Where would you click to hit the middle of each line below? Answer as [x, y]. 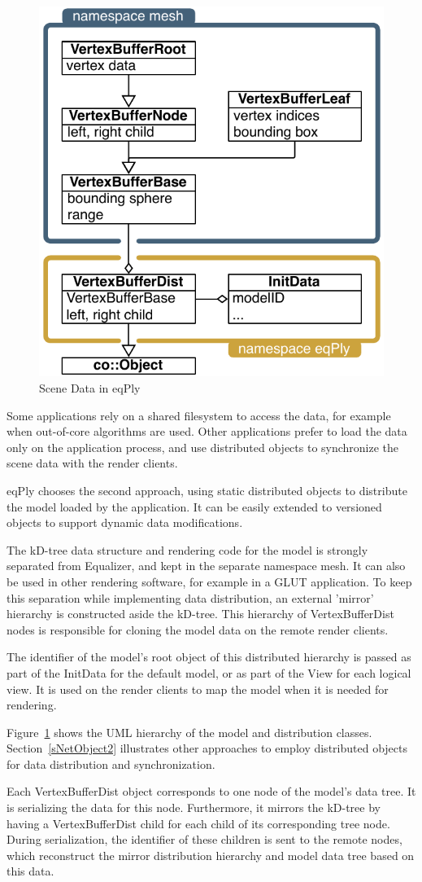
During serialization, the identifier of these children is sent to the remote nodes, [204, 839]
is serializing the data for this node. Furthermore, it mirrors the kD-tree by [194, 807]
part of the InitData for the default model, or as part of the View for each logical [209, 672]
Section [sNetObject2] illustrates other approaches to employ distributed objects [207, 748]
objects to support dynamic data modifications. [125, 522]
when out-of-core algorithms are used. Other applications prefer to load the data [207, 431]
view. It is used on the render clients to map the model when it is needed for [198, 689]
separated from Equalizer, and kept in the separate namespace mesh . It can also [206, 566]
